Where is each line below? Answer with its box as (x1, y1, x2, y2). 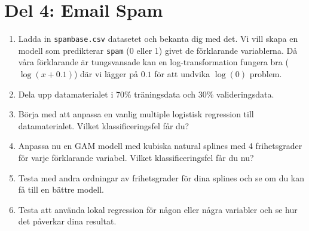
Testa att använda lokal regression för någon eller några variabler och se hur (18, 203, 298, 215)
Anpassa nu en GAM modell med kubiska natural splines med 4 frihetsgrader (18, 139, 302, 152)
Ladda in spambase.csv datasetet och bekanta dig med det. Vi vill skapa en (18, 32, 298, 45)
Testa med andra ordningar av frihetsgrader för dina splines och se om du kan (18, 171, 305, 184)
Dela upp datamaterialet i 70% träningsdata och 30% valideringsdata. (18, 87, 274, 100)
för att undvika (154, 68, 210, 80)
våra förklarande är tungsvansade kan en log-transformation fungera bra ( (18, 56, 289, 68)
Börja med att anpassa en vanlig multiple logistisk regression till (18, 108, 254, 120)
